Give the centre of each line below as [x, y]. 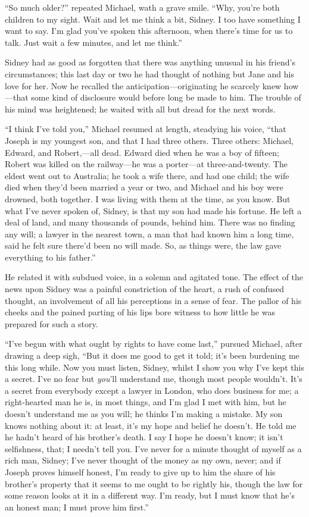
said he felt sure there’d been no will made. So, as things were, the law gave [143, 245]
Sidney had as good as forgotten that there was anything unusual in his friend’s [150, 62]
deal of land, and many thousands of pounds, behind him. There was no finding [150, 222]
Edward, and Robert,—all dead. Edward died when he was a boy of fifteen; [142, 152]
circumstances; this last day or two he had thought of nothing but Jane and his [150, 73]
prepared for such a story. [51, 323]
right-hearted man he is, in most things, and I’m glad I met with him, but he [146, 402]
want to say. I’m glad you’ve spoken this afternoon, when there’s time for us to [149, 31]
